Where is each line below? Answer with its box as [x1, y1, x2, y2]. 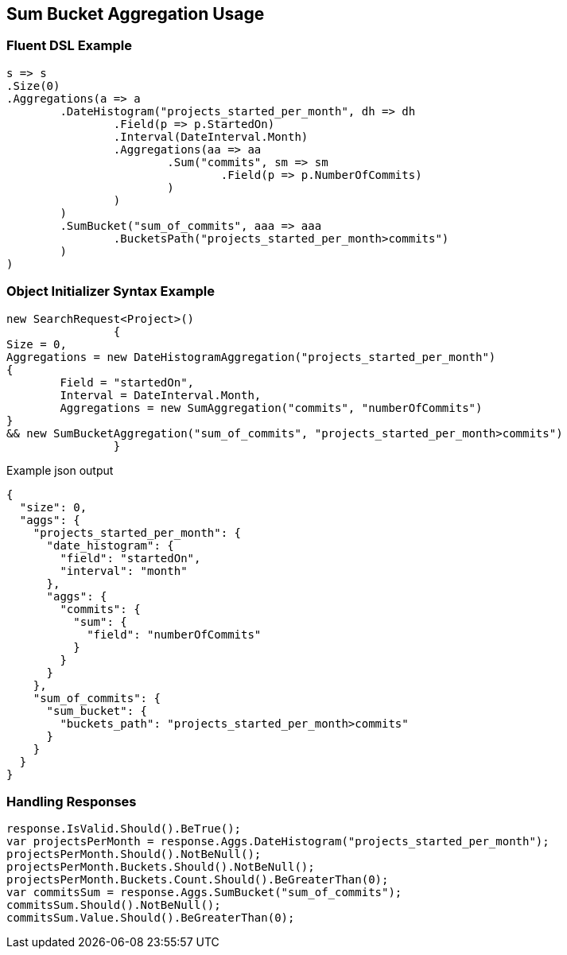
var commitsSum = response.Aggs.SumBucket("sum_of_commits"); [6, 886, 402, 899]
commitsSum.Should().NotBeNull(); [6, 899, 221, 912]
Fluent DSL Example [6, 37, 132, 54]
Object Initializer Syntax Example [6, 283, 215, 300]
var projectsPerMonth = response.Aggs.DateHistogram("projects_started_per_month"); [6, 835, 550, 848]
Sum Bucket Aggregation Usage [6, 4, 265, 24]
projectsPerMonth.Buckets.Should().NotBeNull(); [6, 860, 315, 874]
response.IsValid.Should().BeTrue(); [6, 822, 242, 836]
